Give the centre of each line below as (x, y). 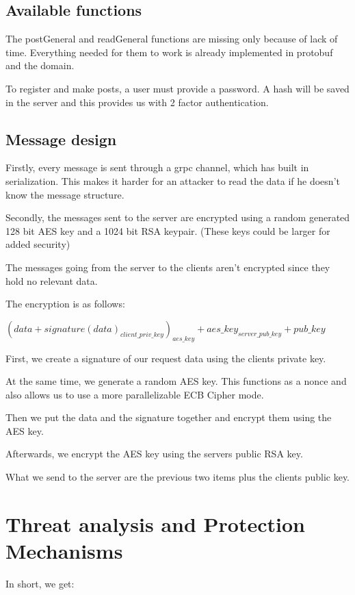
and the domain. (40, 65)
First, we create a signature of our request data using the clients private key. (166, 358)
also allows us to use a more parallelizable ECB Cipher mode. (135, 394)
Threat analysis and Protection (155, 523)
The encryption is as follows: (65, 304)
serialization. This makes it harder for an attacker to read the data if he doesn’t (173, 180)
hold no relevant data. (52, 280)
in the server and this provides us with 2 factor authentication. (137, 102)
